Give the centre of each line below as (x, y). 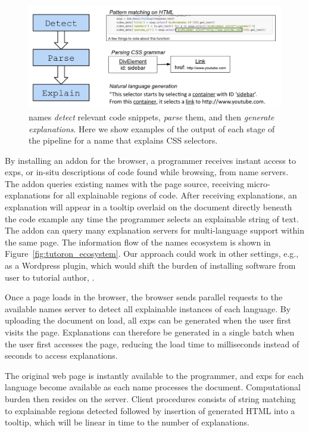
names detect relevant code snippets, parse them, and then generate (152, 116)
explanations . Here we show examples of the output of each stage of (152, 128)
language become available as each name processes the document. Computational (153, 387)
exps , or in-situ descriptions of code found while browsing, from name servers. (147, 172)
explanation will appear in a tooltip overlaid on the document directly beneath (149, 207)
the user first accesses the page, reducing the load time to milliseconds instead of (152, 344)
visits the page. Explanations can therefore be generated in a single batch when (150, 332)
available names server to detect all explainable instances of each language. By (148, 308)
